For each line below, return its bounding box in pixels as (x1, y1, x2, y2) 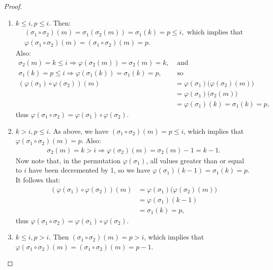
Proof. (4, 1, 22, 11)
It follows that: (15, 175, 61, 184)
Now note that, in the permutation (15, 155, 121, 165)
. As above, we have (49, 125, 109, 136)
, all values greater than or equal (146, 155, 244, 165)
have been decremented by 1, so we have (29, 165, 151, 175)
